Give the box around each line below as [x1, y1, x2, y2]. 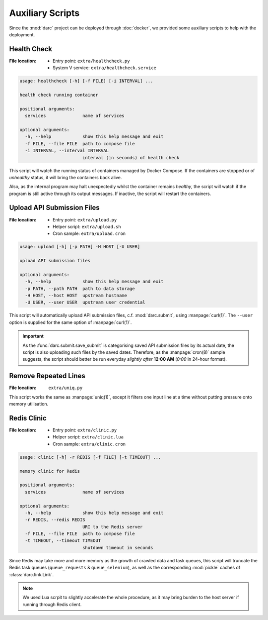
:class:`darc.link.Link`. [9, 571, 54, 577]
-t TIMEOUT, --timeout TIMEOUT [25, 538, 101, 543]
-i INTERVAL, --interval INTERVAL [25, 148, 109, 154]
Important [22, 333, 44, 339]
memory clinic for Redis [19, 468, 80, 474]
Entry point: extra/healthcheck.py [53, 58, 130, 64]
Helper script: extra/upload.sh [53, 223, 121, 229]
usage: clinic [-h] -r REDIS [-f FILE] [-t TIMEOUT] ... [19, 454, 161, 460]
